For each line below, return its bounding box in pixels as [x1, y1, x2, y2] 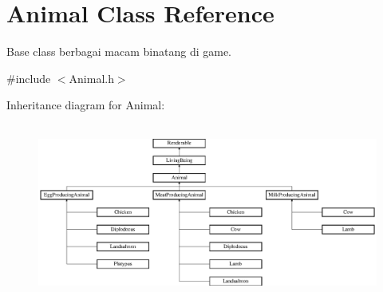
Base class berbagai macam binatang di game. [6, 43, 231, 60]
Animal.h [69, 69, 114, 86]
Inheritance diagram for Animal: [6, 97, 165, 113]
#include [6, 69, 51, 86]
